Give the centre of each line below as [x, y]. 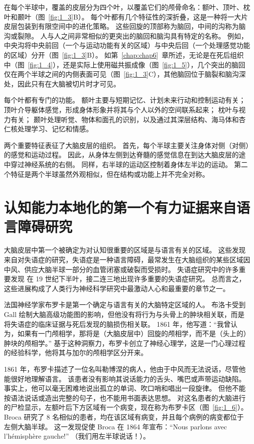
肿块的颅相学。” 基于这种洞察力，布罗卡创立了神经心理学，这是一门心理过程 [125, 343]
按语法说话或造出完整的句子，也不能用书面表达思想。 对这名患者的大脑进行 [125, 397]
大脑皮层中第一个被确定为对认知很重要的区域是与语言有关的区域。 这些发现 [125, 250]
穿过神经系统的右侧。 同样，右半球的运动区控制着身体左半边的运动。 [121, 164]
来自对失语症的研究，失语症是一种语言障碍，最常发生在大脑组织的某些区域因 [127, 259]
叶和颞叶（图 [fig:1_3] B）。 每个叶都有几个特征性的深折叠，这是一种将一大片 [126, 16]
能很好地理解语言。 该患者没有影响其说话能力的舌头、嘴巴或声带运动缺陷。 [125, 378]
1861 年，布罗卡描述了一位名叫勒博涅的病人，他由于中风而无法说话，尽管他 [125, 369]
